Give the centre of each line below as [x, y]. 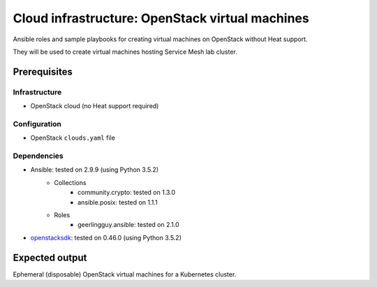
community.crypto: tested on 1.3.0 [127, 193]
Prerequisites [43, 72]
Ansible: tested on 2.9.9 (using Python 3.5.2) [95, 170]
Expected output [50, 257]
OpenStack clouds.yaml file [73, 138]
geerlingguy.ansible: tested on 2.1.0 [128, 225]
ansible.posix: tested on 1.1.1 [118, 202]
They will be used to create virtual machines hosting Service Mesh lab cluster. [125, 52]
